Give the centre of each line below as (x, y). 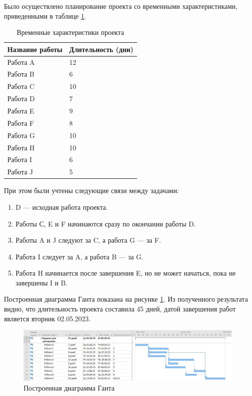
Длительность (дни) (101, 49)
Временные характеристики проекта (70, 32)
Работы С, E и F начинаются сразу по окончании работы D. (106, 223)
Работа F (21, 123)
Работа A (21, 62)
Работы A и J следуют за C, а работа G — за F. (88, 240)
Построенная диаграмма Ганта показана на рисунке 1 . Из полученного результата (126, 299)
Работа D (21, 99)
